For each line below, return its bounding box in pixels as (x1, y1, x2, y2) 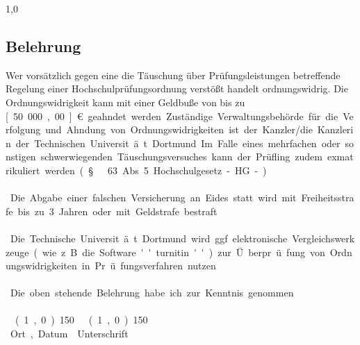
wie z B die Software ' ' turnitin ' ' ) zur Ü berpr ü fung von (42, 244, 325, 259)
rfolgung (6, 122, 41, 137)
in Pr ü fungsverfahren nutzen (81, 258, 216, 273)
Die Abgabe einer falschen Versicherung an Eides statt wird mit (10, 190, 297, 205)
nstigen (6, 149, 36, 164)
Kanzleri (317, 122, 354, 137)
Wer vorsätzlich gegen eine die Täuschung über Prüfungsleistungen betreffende (6, 67, 341, 82)
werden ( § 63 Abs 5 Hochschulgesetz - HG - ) (44, 162, 267, 177)
